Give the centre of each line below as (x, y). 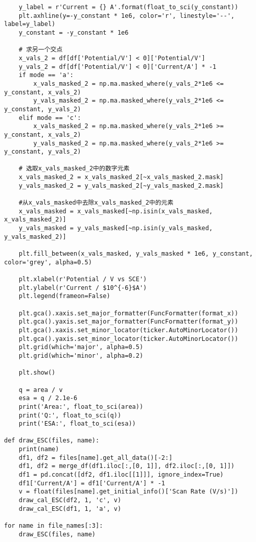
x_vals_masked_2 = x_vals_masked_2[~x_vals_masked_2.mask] (121, 177)
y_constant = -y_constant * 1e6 (74, 32)
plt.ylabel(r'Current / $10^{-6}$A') (83, 288)
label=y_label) (30, 24)
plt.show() (37, 373)
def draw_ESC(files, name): (52, 441)
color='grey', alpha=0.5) (48, 262)
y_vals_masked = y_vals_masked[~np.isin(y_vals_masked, (116, 228)
